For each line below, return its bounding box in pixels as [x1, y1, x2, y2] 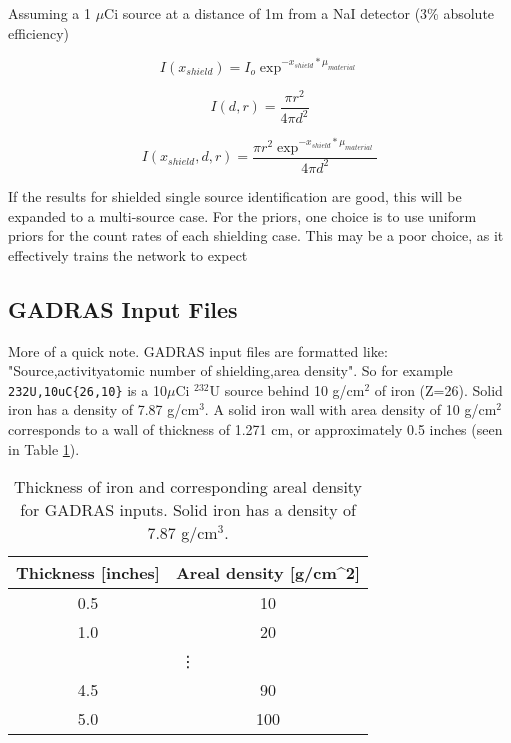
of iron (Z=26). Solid [374, 379, 503, 400]
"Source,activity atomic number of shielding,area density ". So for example [8, 360, 453, 381]
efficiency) [8, 22, 70, 43]
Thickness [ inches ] [16, 561, 160, 585]
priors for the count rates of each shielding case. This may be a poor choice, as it [8, 225, 504, 246]
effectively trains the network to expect [8, 244, 248, 265]
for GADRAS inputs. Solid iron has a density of [20, 498, 356, 522]
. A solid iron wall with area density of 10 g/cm [204, 399, 497, 420]
